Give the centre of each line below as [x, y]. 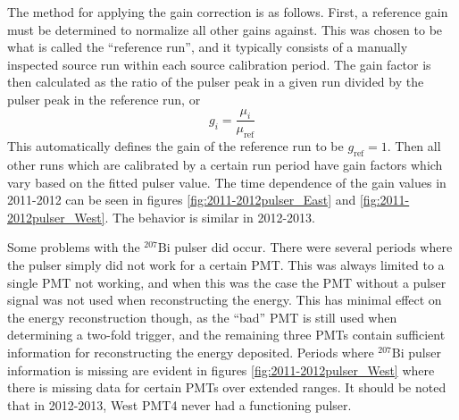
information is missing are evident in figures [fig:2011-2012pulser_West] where [221, 370]
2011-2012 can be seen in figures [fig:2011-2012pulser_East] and [182, 200]
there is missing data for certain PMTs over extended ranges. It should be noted [227, 387]
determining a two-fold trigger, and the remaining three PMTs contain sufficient [226, 335]
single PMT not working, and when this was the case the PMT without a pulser [227, 282]
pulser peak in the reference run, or [104, 99]
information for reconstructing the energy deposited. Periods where [191, 352]
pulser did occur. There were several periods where [313, 247]
